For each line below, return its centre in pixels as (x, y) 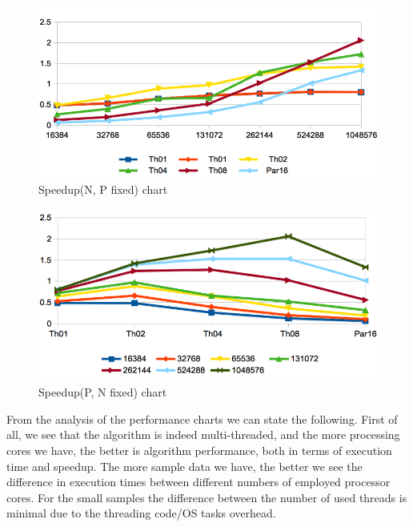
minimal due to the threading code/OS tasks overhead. (141, 513)
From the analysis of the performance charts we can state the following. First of (202, 418)
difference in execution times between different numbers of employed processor (198, 482)
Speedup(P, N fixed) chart (103, 392)
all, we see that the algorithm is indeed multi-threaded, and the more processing (203, 434)
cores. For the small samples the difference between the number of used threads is (207, 497)
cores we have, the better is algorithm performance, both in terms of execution (199, 451)
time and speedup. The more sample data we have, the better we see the (184, 466)
